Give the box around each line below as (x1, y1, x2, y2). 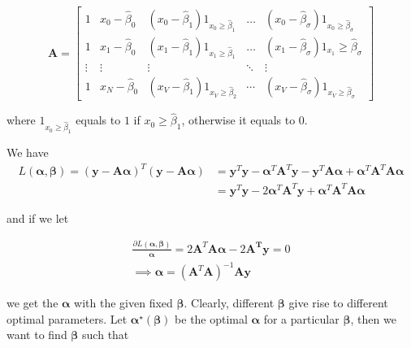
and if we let (6, 209, 69, 226)
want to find (6, 326, 67, 343)
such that (82, 326, 129, 343)
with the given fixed (74, 294, 173, 311)
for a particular (263, 310, 340, 327)
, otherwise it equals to (181, 111, 296, 128)
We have (6, 144, 49, 161)
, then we (350, 310, 396, 327)
